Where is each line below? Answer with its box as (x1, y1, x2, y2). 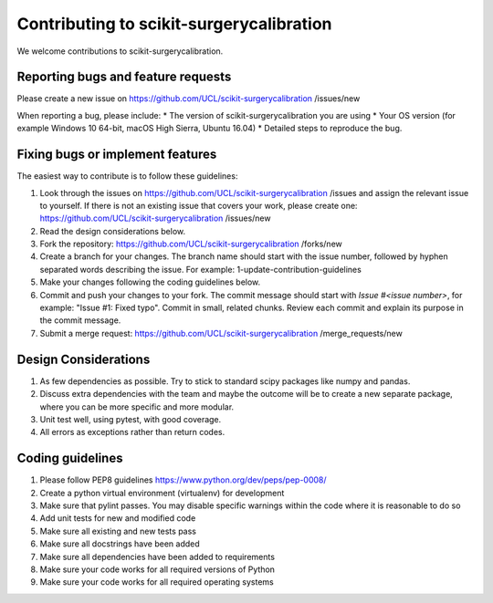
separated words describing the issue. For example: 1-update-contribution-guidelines (39, 264, 362, 275)
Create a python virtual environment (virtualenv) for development (39, 487, 285, 498)
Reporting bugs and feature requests (16, 69, 232, 85)
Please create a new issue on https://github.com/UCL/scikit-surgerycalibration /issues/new (16, 93, 361, 104)
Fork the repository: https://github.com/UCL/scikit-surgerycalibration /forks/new (39, 238, 342, 250)
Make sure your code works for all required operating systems (39, 577, 274, 587)
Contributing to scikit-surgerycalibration (16, 14, 332, 34)
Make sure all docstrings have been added (39, 538, 200, 549)
